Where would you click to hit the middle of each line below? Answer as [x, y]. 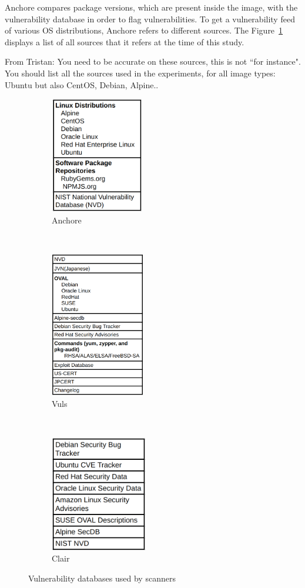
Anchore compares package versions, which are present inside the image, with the [151, 7]
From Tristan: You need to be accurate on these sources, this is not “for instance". [153, 61]
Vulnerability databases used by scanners [102, 578]
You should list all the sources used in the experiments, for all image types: [140, 73]
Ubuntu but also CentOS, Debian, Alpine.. [82, 84]
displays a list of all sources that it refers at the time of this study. [125, 41]
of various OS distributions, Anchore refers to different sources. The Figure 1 [144, 30]
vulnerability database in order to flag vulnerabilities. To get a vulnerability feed [150, 19]
